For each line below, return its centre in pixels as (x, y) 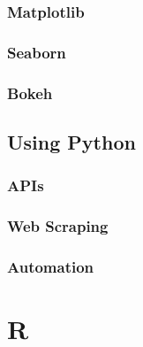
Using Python (71, 141)
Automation (51, 266)
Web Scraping (58, 226)
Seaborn (37, 52)
